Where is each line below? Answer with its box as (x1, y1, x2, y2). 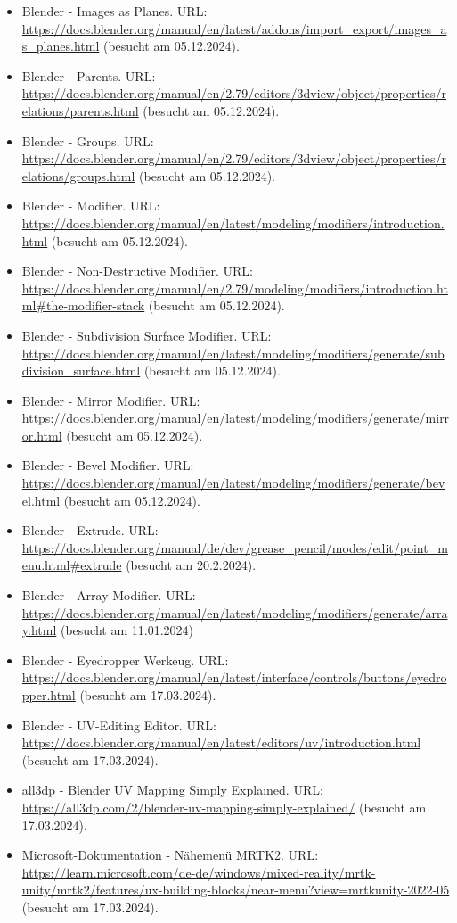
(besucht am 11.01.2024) (60, 621, 193, 639)
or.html (21, 425, 62, 444)
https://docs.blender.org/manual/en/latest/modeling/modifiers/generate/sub (21, 343, 445, 362)
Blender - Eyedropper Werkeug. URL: (21, 650, 229, 669)
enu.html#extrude (21, 556, 122, 574)
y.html (21, 621, 57, 639)
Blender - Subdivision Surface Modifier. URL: (21, 326, 272, 344)
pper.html (21, 686, 76, 704)
